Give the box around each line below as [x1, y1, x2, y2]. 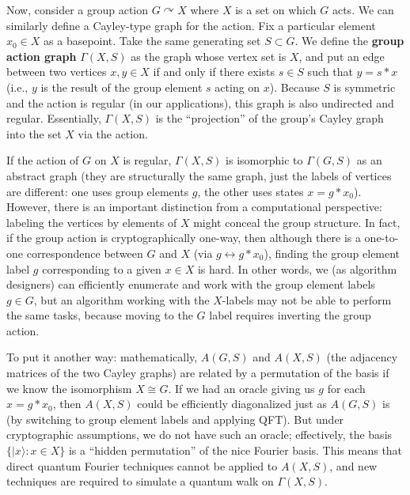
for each [327, 380, 366, 396]
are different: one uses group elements [6, 183, 189, 199]
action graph [6, 47, 77, 64]
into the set [6, 125, 62, 142]
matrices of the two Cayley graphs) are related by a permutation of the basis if [6, 365, 389, 381]
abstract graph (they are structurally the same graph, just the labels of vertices [6, 167, 392, 183]
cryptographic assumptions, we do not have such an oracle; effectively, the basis [6, 426, 393, 443]
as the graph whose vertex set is [131, 47, 287, 64]
